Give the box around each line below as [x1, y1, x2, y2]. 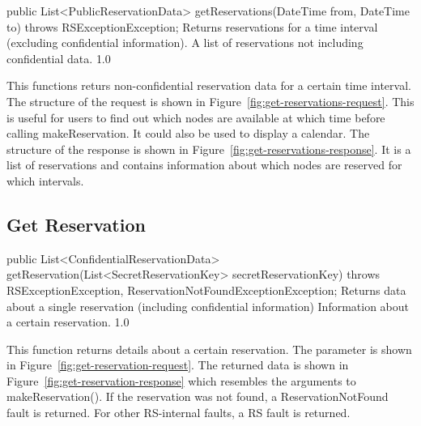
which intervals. [6, 172, 84, 189]
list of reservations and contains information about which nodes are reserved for [6, 156, 402, 173]
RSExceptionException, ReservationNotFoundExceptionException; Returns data [6, 281, 406, 298]
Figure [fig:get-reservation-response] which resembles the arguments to [6, 372, 356, 389]
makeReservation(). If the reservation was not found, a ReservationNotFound [6, 388, 389, 405]
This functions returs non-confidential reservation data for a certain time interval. [6, 77, 411, 94]
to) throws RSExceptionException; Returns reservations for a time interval [6, 18, 378, 35]
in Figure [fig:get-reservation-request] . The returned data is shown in [6, 356, 349, 373]
